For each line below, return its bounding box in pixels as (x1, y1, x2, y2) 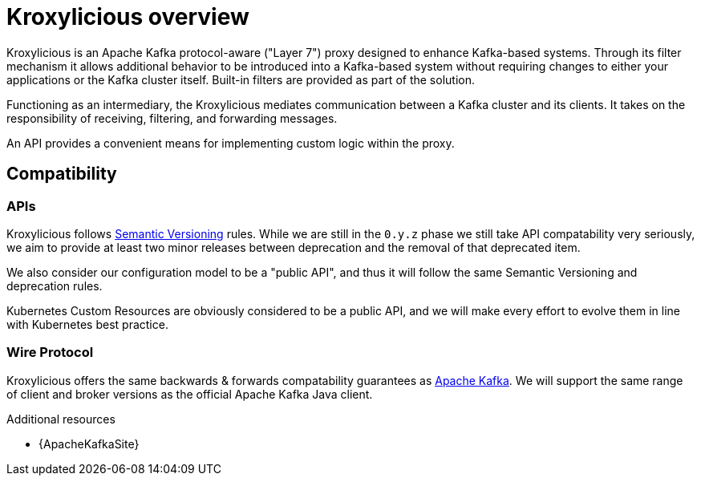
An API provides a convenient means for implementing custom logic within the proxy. (6, 136, 455, 150)
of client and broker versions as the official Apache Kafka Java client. (6, 387, 373, 401)
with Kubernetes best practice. (6, 317, 168, 331)
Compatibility (6, 164, 117, 184)
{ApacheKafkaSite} (38, 436, 140, 451)
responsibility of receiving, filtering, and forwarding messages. (6, 111, 338, 125)
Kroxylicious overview (6, 3, 249, 30)
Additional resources (6, 411, 115, 426)
